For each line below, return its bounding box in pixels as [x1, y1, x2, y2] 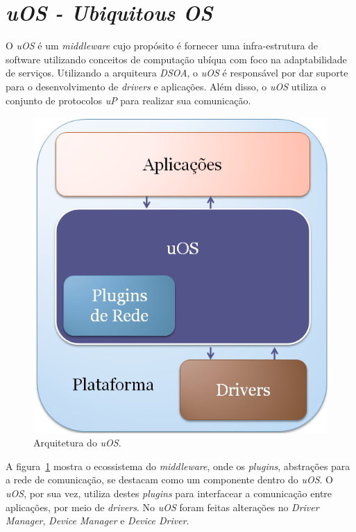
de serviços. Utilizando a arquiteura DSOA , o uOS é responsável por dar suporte [6, 65, 348, 80]
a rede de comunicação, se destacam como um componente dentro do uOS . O [6, 472, 333, 487]
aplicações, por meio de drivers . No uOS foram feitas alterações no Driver [6, 499, 319, 514]
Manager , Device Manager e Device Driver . [6, 513, 189, 528]
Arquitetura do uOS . [33, 435, 121, 450]
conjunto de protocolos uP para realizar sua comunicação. [6, 92, 251, 107]
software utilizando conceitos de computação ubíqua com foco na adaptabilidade [6, 51, 347, 66]
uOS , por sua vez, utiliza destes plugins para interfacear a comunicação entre [6, 485, 332, 500]
